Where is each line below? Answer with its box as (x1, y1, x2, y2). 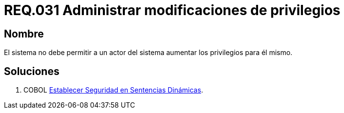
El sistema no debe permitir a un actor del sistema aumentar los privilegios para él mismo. (4, 48, 293, 57)
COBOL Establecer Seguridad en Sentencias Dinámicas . (23, 86, 203, 94)
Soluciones (4, 65, 60, 77)
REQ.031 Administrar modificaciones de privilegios (4, 2, 341, 19)
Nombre (4, 27, 44, 40)
